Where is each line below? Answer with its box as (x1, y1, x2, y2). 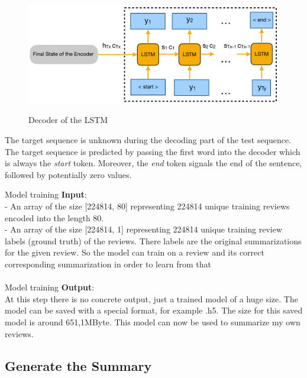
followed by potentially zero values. (5, 168, 132, 180)
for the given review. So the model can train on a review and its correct (5, 246, 264, 259)
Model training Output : (5, 281, 95, 293)
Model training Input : (5, 188, 87, 201)
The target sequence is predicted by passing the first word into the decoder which (5, 145, 300, 157)
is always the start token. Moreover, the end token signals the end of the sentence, (5, 157, 302, 169)
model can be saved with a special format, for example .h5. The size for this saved (5, 304, 303, 316)
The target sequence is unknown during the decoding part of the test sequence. (5, 134, 292, 146)
